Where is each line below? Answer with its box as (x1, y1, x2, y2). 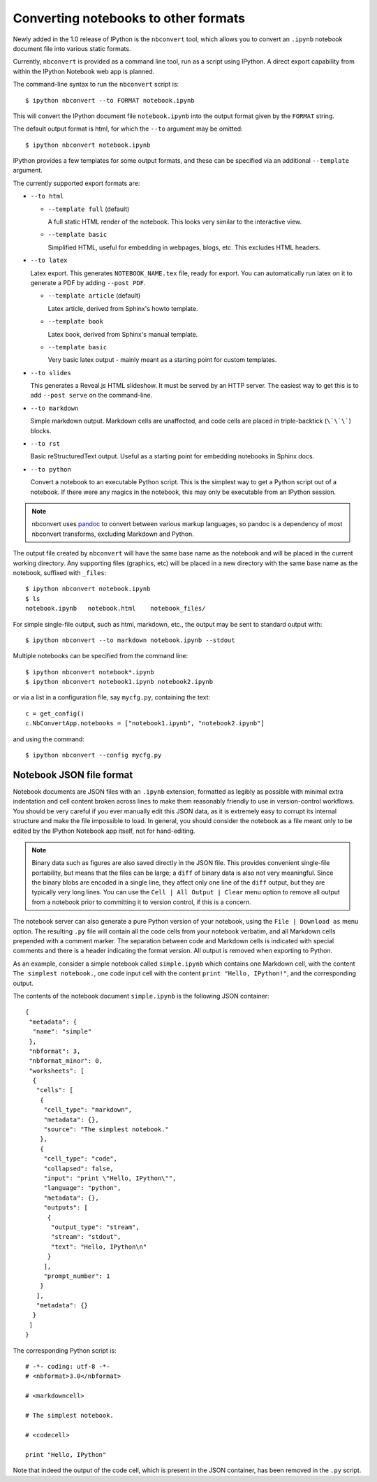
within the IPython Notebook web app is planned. (13, 67, 155, 75)
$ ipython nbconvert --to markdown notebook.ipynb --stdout (25, 636, 235, 644)
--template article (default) (47, 291, 141, 300)
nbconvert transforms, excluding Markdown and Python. (31, 530, 195, 538)
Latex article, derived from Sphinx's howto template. (47, 304, 198, 312)
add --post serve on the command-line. (30, 391, 153, 400)
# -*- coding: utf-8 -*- (25, 1363, 110, 1371)
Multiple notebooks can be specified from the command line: (13, 652, 188, 660)
